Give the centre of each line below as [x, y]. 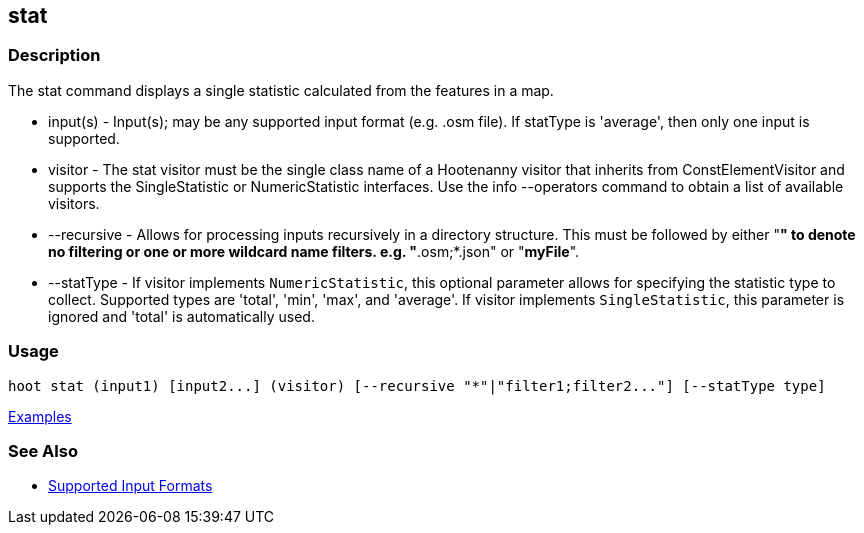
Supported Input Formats [130, 486]
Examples [40, 416]
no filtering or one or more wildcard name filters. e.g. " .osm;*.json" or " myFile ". [314, 251]
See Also [43, 450]
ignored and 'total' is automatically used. [181, 316]
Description [54, 55]
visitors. [74, 203]
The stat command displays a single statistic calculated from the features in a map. [281, 90]
